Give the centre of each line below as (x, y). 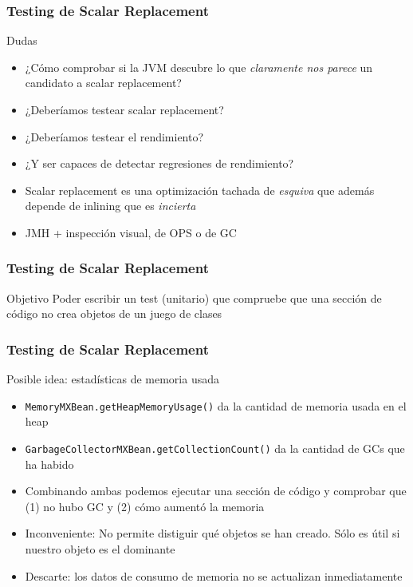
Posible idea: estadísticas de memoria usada (113, 379)
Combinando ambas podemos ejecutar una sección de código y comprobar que (216, 491)
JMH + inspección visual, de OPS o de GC (131, 232)
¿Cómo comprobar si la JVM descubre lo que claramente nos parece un (199, 67)
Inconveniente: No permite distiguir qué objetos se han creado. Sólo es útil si (212, 533)
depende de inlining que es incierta (110, 206)
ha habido (49, 464)
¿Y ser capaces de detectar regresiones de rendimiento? (159, 163)
